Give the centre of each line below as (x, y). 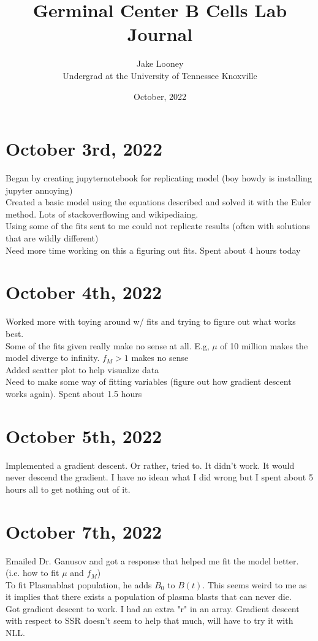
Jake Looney (160, 63)
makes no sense (160, 358)
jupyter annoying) (39, 190)
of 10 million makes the (264, 345)
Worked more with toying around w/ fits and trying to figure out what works (151, 321)
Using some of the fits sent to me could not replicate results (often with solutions (158, 226)
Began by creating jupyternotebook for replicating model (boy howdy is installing (159, 178)
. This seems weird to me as (255, 584)
